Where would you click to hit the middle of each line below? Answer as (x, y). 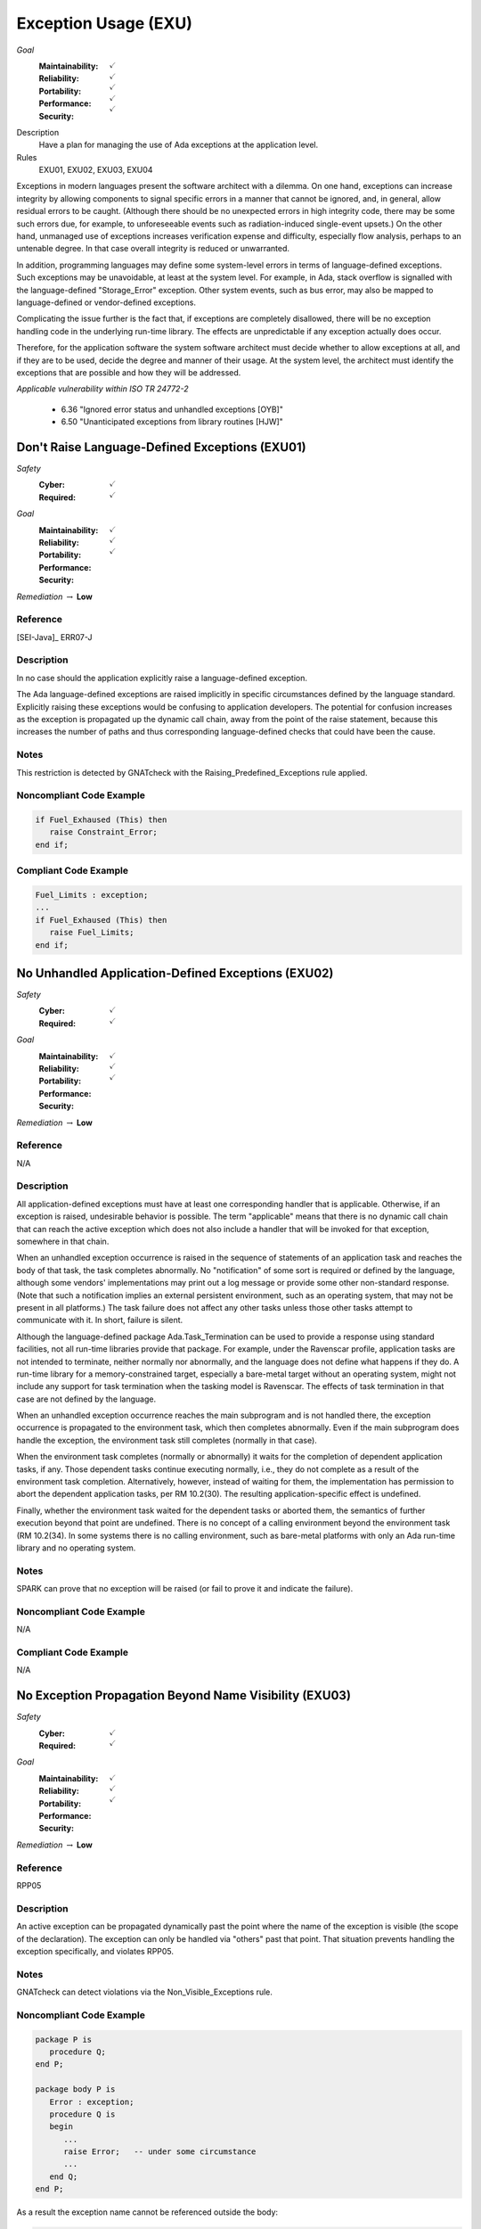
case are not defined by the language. (86, 1399)
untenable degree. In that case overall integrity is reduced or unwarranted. (153, 249)
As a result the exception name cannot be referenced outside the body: (147, 2212)
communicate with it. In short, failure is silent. (100, 1320)
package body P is (75, 2089)
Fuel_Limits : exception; (92, 895)
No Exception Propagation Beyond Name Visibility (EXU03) (184, 1695)
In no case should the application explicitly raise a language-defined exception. (162, 678)
